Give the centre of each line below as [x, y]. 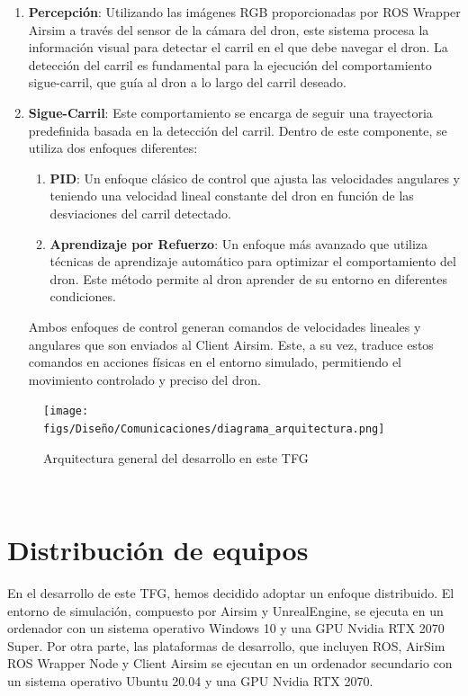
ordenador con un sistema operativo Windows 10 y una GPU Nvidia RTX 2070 [226, 628]
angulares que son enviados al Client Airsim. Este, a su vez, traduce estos [231, 344]
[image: [66, 411]
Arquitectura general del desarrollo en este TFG [176, 457]
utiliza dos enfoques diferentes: [113, 148]
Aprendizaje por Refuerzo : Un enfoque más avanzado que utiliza [239, 243]
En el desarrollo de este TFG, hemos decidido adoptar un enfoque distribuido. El [231, 592]
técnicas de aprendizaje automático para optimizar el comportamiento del [253, 261]
